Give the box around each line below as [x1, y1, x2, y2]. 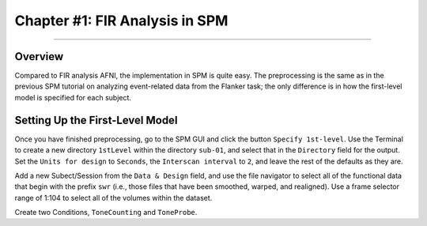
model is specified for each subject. [14, 92, 132, 102]
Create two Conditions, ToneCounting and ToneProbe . [14, 208, 198, 217]
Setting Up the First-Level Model [14, 113, 178, 126]
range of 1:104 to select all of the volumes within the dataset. [14, 193, 213, 202]
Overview [14, 50, 64, 63]
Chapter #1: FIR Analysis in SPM [14, 12, 229, 29]
